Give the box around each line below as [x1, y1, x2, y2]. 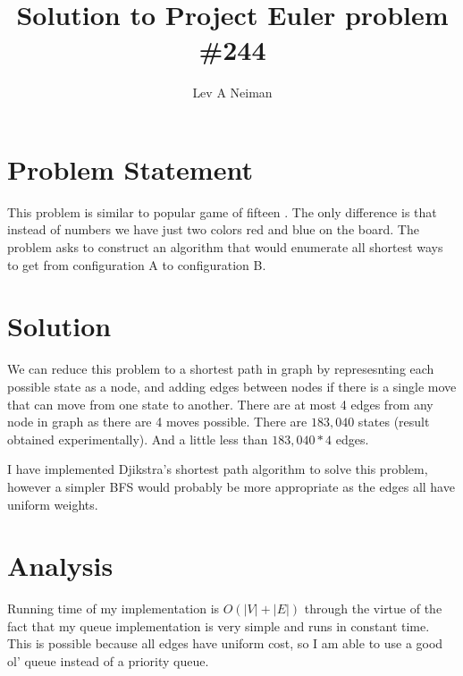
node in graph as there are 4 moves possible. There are [7, 412, 307, 431]
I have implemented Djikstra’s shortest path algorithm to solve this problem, [7, 460, 428, 478]
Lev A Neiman [192, 83, 273, 102]
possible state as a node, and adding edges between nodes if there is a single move [7, 376, 457, 395]
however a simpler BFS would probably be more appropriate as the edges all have [7, 477, 455, 495]
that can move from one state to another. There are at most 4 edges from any [7, 394, 434, 413]
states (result [358, 412, 430, 431]
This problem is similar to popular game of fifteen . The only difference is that [7, 202, 437, 221]
